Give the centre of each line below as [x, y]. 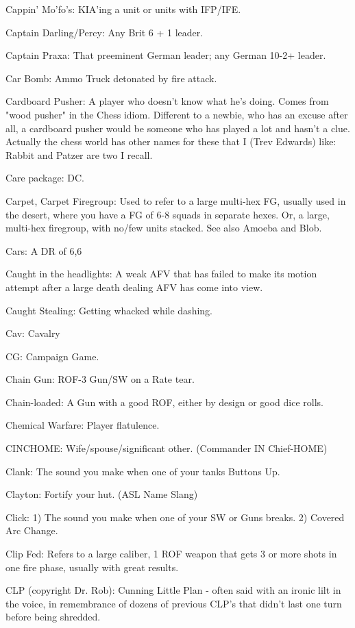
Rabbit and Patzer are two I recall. [79, 154]
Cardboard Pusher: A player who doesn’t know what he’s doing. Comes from [167, 101]
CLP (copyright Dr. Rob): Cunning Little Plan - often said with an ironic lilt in [173, 590]
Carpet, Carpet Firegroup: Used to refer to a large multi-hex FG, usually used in [176, 200]
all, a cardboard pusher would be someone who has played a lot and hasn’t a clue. [178, 128]
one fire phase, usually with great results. [92, 567]
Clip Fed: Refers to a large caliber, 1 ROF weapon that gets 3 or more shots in [171, 554]
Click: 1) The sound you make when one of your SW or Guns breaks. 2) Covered [175, 517]
